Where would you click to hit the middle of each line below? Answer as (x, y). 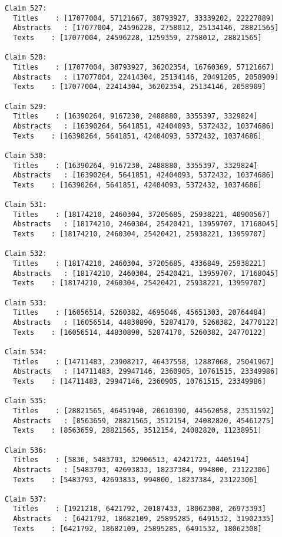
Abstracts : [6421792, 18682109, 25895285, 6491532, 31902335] (144, 519)
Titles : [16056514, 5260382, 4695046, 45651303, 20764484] (140, 313)
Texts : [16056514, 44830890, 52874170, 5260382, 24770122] (140, 332)
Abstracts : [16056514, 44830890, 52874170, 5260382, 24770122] (146, 322)
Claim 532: (26, 254)
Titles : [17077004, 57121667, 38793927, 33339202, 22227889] (144, 18)
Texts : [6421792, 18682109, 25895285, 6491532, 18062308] (137, 528)
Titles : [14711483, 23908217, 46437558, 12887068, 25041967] (144, 362)
